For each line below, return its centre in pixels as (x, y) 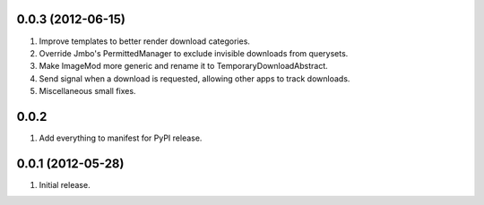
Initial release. (65, 184)
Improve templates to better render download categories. (145, 41)
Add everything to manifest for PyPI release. (121, 138)
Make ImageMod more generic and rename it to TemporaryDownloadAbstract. (184, 66)
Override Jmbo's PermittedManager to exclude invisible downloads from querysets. (194, 53)
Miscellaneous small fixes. (87, 91)
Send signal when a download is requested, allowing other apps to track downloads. (194, 78)
